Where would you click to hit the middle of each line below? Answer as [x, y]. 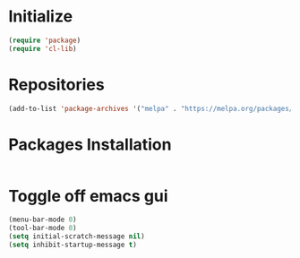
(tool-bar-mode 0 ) [43, 228]
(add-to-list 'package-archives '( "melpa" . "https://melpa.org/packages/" [153, 108]
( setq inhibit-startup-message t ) [73, 245]
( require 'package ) [45, 40]
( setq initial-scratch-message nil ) [77, 236]
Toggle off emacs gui [88, 196]
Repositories [56, 85]
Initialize [41, 17]
